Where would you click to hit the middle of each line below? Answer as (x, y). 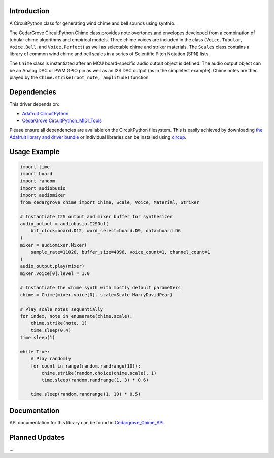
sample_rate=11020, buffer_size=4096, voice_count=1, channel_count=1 (121, 252)
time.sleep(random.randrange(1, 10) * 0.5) (85, 394)
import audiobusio (43, 188)
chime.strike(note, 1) (59, 323)
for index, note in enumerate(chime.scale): (76, 316)
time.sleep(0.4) (51, 330)
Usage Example (35, 152)
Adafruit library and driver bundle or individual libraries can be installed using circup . (98, 137)
